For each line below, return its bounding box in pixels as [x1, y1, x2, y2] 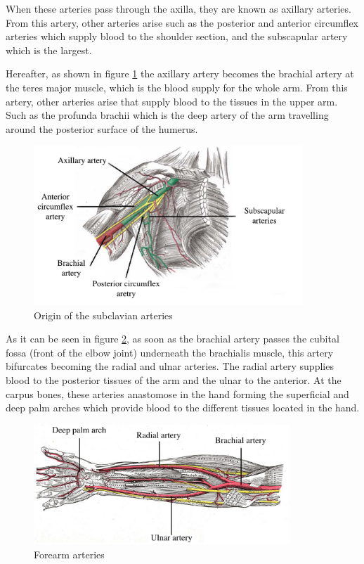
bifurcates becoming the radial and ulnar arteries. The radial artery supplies [6, 359, 334, 373]
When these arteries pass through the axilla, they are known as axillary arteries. [6, 1, 351, 15]
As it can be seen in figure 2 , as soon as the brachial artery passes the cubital [6, 331, 339, 346]
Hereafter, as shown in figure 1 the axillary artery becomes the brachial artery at [6, 66, 354, 81]
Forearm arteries [34, 546, 105, 561]
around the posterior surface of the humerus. [6, 121, 198, 136]
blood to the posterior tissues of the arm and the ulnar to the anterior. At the [6, 373, 342, 387]
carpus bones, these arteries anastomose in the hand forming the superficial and [6, 386, 349, 401]
